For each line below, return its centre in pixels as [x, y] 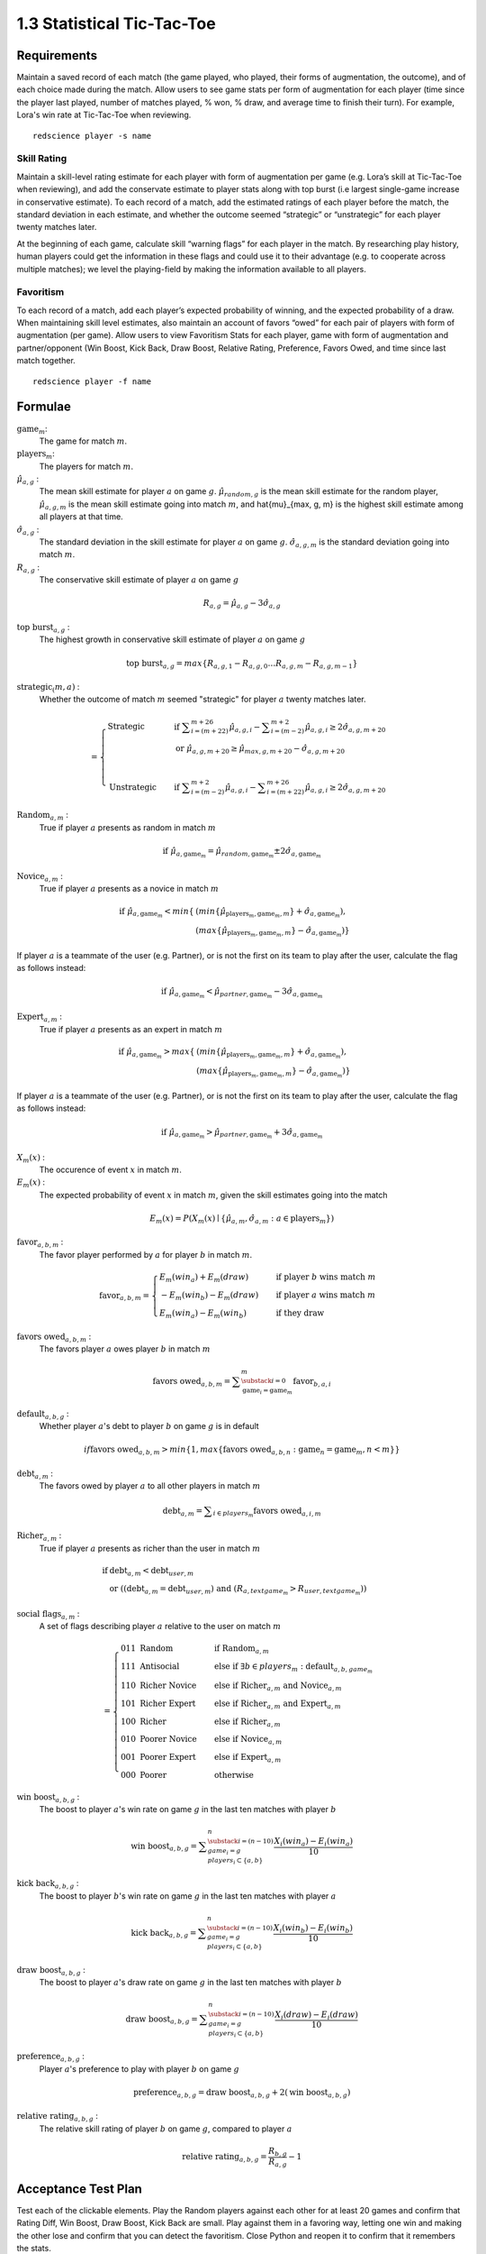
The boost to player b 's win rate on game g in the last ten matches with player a [188, 1896]
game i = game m [267, 1392]
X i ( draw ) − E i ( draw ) [317, 2015]
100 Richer [143, 1721]
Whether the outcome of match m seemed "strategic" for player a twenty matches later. [202, 700]
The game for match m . [83, 441]
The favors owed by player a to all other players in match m [150, 1486]
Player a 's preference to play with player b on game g [139, 2068]
